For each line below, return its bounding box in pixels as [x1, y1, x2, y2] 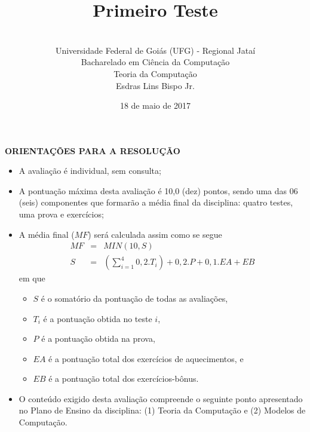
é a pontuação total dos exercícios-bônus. [48, 372, 199, 385]
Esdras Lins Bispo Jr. [116, 79, 195, 91]
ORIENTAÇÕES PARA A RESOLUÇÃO [5, 144, 180, 157]
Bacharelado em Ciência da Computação [81, 56, 230, 68]
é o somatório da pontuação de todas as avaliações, [41, 292, 228, 304]
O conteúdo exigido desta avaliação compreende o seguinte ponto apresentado [19, 392, 303, 405]
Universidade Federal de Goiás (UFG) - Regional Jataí [55, 44, 256, 56]
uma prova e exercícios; [19, 208, 104, 220]
